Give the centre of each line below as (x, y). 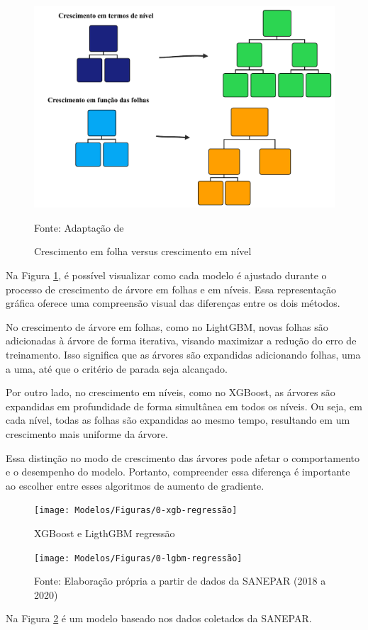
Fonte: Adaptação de (79, 227)
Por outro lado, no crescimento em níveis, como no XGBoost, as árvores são (171, 392)
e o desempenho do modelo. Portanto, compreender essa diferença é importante (178, 472)
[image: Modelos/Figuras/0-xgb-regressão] (136, 511)
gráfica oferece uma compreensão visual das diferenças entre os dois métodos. (173, 303)
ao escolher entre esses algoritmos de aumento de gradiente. (135, 485)
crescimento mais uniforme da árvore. (87, 434)
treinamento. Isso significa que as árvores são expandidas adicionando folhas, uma (183, 355)
